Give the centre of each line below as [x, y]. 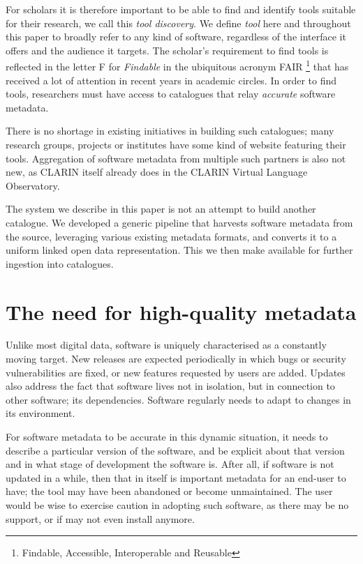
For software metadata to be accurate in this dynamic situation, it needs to [167, 437]
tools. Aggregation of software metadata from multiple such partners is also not [176, 158]
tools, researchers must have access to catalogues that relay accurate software [171, 94]
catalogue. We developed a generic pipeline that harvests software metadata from [179, 222]
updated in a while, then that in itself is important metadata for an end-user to [176, 477]
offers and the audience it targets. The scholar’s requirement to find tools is [167, 50]
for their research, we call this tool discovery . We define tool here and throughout [178, 23]
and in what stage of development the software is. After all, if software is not [170, 464]
